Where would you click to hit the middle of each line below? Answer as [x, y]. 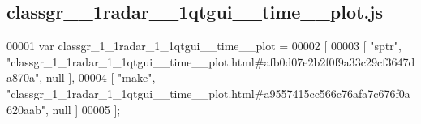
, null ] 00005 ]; [83, 109]
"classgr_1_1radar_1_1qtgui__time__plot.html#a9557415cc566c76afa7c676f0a [208, 93]
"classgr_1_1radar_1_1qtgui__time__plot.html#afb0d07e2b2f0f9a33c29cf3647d [211, 61]
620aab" [26, 109]
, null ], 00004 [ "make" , [97, 77]
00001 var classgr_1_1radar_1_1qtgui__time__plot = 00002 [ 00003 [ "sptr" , [204, 46]
